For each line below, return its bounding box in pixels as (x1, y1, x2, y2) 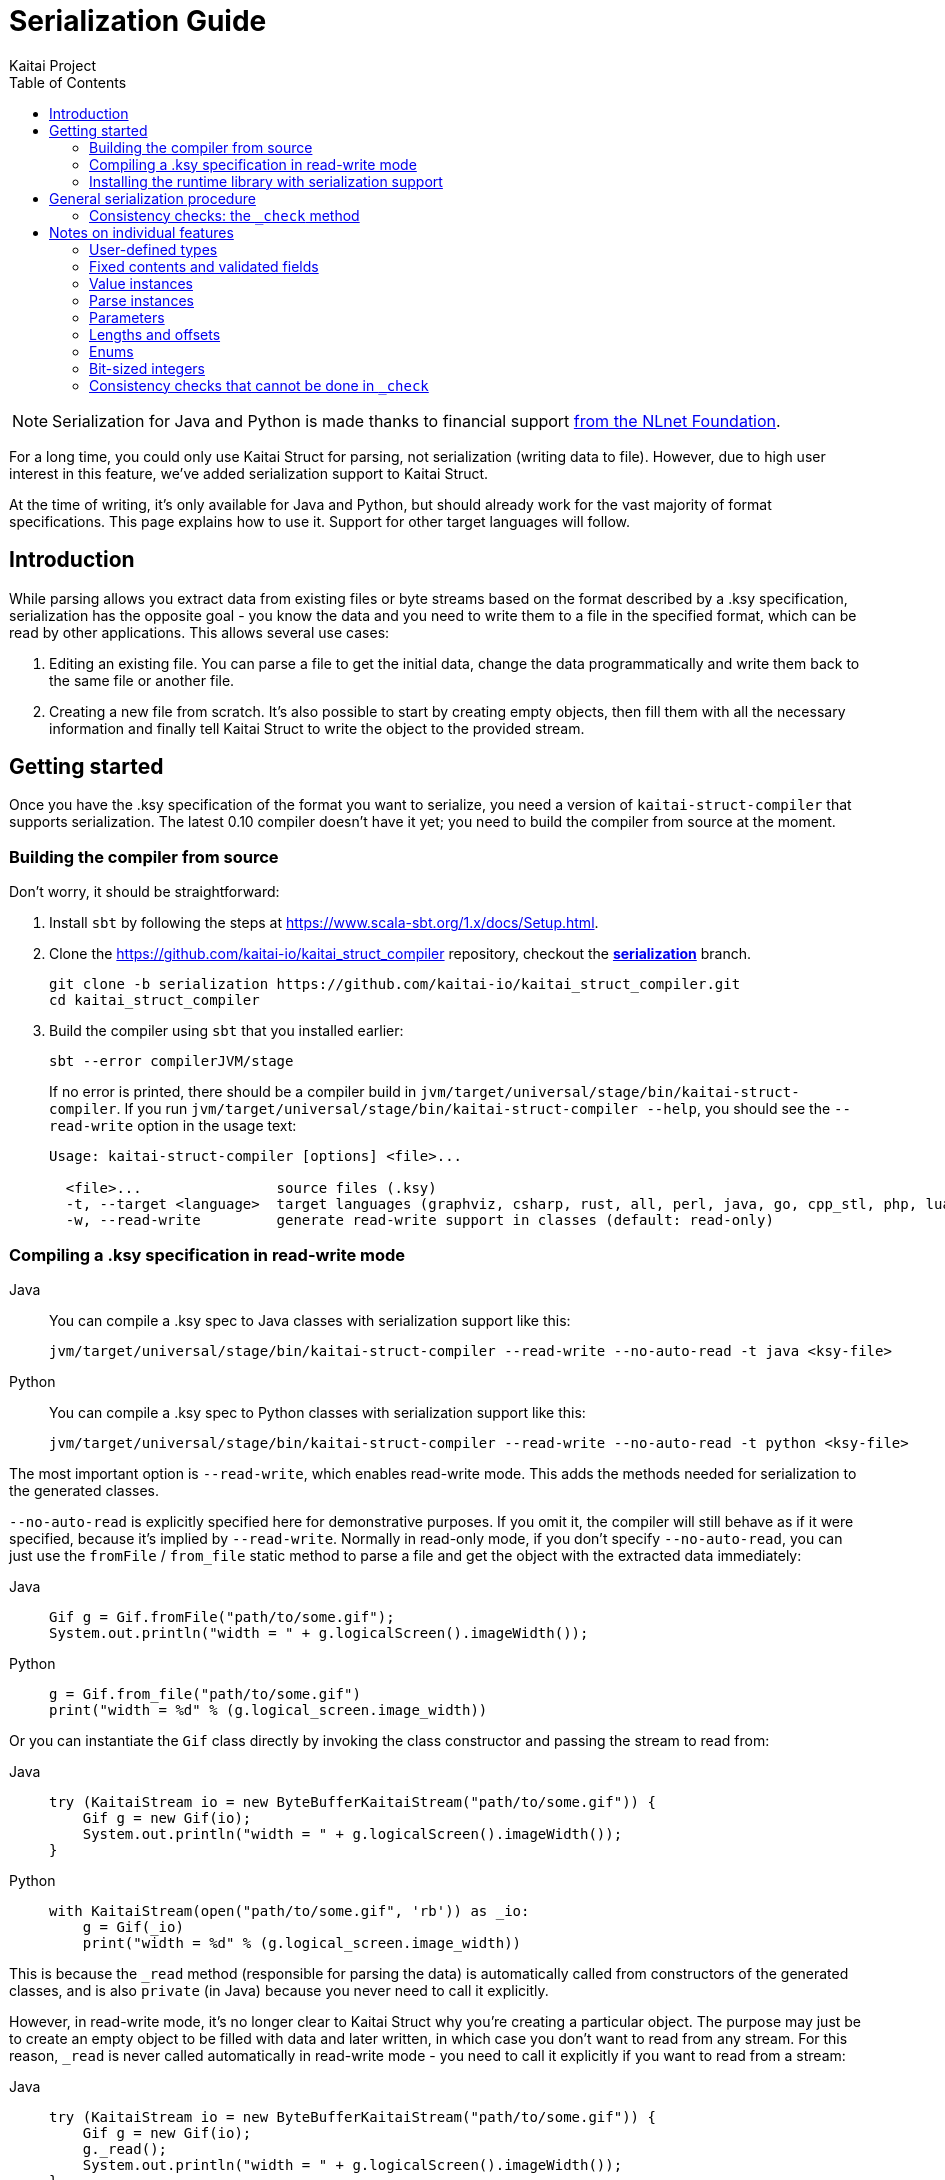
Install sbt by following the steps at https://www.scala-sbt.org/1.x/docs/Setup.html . (49, 914, 599, 932)
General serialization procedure (49, 189, 256, 207)
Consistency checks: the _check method (89, 206, 360, 224)
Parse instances (89, 291, 194, 309)
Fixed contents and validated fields (89, 257, 319, 275)
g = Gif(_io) (82, 1918, 184, 1935)
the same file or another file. (49, 671, 235, 689)
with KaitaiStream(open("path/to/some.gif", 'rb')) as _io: (49, 1902, 530, 1919)
